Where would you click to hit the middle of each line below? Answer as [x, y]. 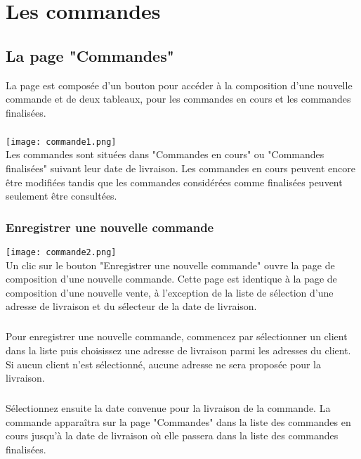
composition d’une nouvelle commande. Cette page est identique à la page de [171, 279]
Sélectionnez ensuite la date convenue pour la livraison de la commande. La [168, 408]
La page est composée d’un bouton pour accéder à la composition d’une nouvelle [179, 85]
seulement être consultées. [61, 196]
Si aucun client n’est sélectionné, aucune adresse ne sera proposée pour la [163, 364]
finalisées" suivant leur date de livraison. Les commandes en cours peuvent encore [181, 168]
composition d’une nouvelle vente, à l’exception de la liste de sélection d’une [170, 292]
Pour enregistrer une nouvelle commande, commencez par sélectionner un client [177, 336]
